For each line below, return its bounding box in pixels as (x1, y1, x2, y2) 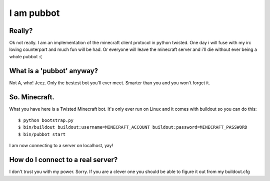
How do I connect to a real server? (9, 156, 118, 164)
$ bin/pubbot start (18, 131, 66, 137)
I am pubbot (9, 7, 60, 18)
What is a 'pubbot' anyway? (9, 66, 98, 75)
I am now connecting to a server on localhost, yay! (9, 143, 113, 149)
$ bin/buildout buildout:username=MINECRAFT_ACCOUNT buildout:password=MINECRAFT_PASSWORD (18, 125, 247, 130)
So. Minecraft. (9, 93, 54, 101)
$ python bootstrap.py (18, 118, 74, 123)
